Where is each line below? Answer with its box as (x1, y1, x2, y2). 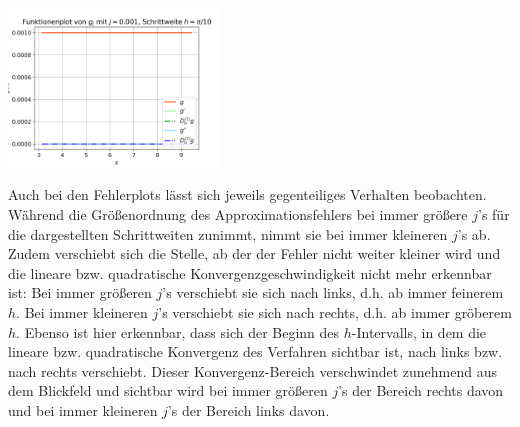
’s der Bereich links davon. (167, 399, 330, 420)
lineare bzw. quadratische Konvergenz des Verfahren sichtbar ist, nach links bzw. (8, 341, 503, 362)
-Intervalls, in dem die (351, 321, 487, 342)
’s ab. (457, 223, 491, 244)
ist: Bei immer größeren (8, 282, 152, 303)
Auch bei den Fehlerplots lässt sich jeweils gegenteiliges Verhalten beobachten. (8, 184, 487, 205)
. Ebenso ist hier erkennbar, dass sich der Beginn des (16, 321, 340, 342)
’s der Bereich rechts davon (338, 380, 504, 401)
